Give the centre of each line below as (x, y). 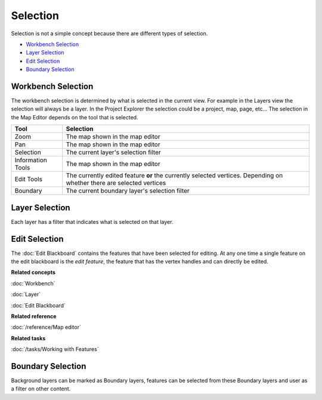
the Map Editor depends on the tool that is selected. (75, 117)
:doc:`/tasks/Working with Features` (55, 349)
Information (31, 160)
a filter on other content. (41, 389)
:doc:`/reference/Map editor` (46, 327)
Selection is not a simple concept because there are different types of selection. (109, 33)
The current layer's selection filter (113, 152)
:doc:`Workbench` (33, 283)
